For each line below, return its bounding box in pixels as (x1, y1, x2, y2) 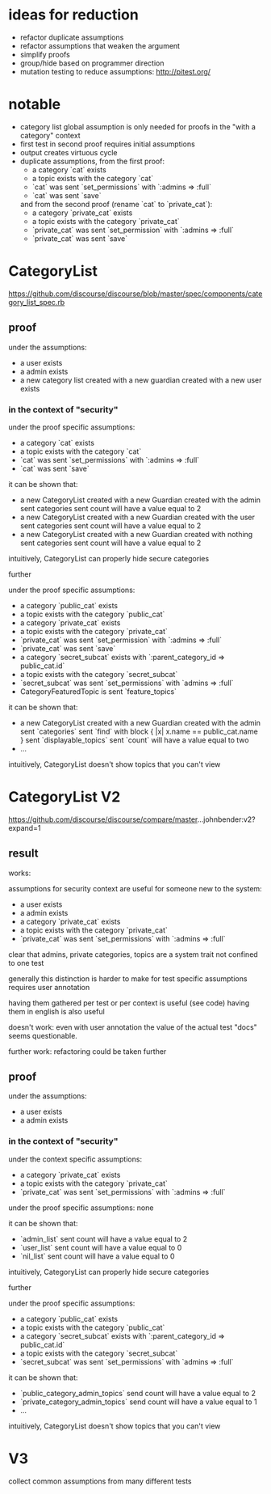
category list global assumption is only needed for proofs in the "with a (19, 121, 256, 131)
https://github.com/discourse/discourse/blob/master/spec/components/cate (8, 289, 263, 298)
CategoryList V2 (8, 788, 121, 806)
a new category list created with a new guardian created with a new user (19, 375, 262, 385)
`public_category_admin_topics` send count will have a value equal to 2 (19, 1388, 256, 1398)
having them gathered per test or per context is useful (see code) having (8, 997, 250, 1008)
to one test (8, 958, 44, 967)
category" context (19, 130, 81, 140)
